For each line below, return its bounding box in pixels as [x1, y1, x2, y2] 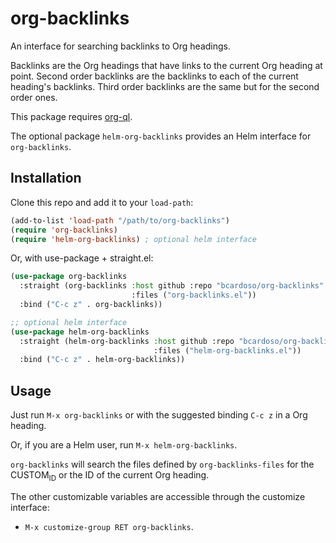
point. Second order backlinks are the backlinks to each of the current [10, 70, 299, 82]
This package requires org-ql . [10, 110, 133, 122]
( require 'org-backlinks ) [10, 225, 118, 235]
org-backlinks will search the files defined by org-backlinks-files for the [10, 458, 315, 471]
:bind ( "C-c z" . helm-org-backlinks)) [19, 355, 186, 365]
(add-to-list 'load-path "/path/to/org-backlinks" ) [10, 215, 230, 226]
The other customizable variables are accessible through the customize [10, 490, 306, 502]
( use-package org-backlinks [10, 272, 128, 282]
